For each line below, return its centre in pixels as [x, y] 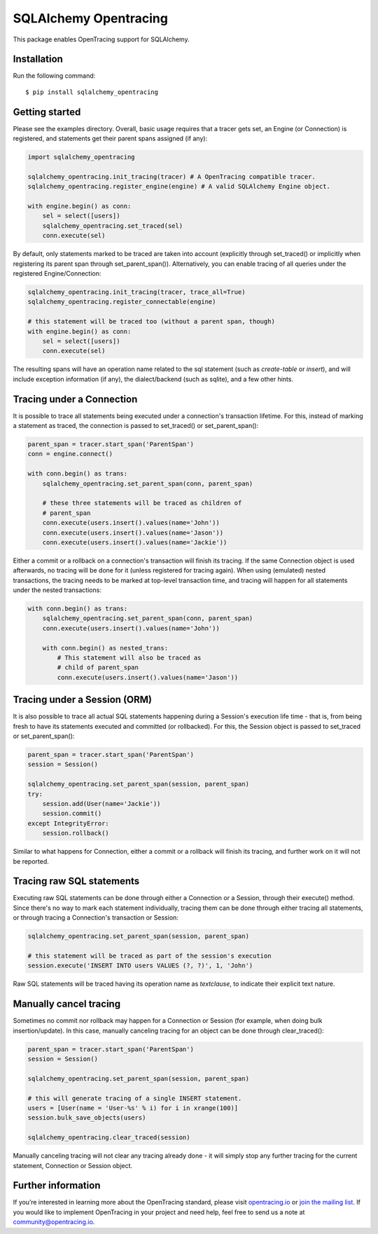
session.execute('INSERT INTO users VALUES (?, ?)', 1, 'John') [140, 966]
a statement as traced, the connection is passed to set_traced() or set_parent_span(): [136, 426]
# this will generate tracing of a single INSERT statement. [135, 1098]
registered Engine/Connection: [57, 274]
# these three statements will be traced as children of [142, 503]
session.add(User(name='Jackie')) [101, 804]
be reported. [31, 861]
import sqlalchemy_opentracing [82, 157]
